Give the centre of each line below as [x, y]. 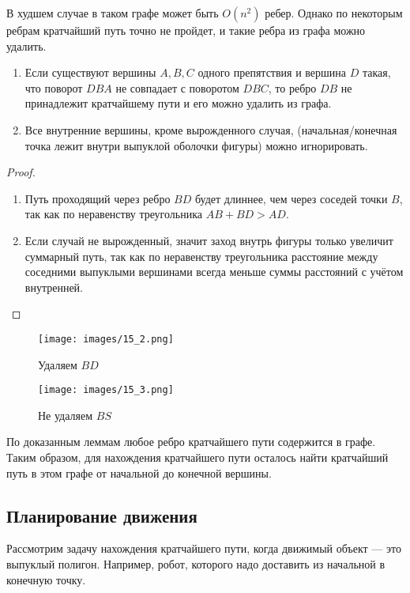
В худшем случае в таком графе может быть [113, 13]
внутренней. [54, 287]
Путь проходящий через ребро [98, 198]
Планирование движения [102, 515]
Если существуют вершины [90, 72]
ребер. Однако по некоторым [334, 13]
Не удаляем [66, 415]
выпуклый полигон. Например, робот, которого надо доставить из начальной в [196, 563]
